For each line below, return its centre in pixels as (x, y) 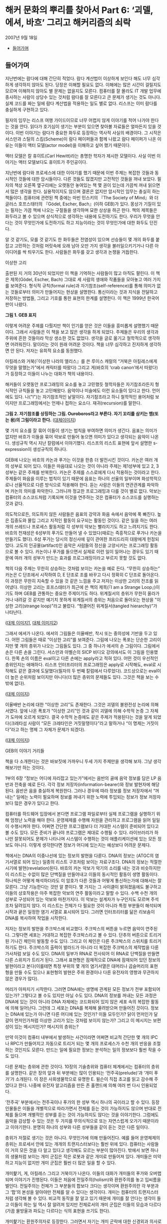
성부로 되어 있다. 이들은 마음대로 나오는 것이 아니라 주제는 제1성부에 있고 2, (83, 466)
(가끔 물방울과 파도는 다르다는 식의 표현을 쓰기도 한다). (58, 1211)
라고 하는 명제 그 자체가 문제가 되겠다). (48, 729)
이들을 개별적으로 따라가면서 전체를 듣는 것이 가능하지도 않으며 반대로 (89, 1108)
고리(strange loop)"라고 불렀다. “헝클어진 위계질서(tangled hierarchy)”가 (86, 606)
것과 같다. (14, 503)
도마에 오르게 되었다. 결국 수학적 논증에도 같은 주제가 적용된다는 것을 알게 (81, 717)
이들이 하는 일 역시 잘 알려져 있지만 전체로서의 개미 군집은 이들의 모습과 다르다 (86, 1205)
